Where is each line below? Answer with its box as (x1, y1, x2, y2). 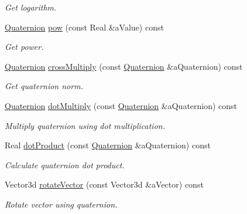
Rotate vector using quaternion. (5, 198, 118, 210)
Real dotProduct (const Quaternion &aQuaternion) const (5, 139, 211, 151)
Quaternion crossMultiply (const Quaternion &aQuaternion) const (5, 60, 243, 72)
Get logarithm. (5, 1, 57, 13)
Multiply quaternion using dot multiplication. (5, 119, 165, 131)
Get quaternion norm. (5, 80, 83, 92)
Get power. (5, 40, 44, 53)
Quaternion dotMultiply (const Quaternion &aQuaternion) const (5, 99, 238, 111)
